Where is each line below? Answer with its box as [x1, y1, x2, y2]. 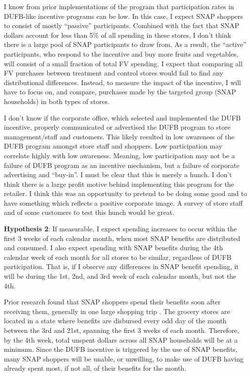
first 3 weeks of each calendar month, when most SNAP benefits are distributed [4, 233, 240, 243]
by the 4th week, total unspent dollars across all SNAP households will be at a [4, 334, 238, 345]
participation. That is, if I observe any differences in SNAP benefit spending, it [4, 261, 239, 271]
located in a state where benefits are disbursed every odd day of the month [4, 316, 227, 326]
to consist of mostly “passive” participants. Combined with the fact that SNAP [4, 20, 239, 30]
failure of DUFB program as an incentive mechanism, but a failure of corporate [4, 160, 239, 170]
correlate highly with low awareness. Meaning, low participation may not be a [4, 150, 235, 160]
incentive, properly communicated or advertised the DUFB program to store [4, 122, 231, 132]
